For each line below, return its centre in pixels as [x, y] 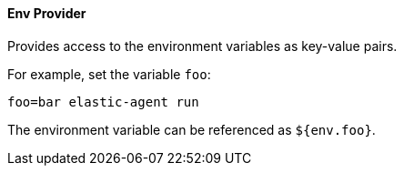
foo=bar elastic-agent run [103, 102]
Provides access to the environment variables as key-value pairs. [202, 46]
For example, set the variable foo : [109, 74]
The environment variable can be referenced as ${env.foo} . [192, 129]
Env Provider [47, 13]
